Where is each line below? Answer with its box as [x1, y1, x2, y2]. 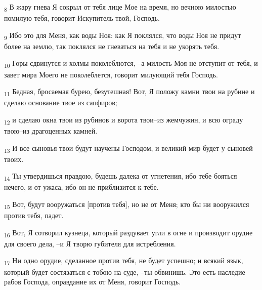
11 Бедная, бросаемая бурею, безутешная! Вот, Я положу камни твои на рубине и [4, 86, 255, 98]
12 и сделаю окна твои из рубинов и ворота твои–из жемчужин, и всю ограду [4, 114, 243, 126]
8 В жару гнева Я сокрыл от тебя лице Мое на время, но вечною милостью [4, 2, 236, 13]
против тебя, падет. [4, 210, 64, 221]
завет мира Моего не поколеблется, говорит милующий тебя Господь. [4, 69, 218, 79]
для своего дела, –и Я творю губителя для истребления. [4, 238, 176, 248]
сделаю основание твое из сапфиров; [4, 97, 117, 108]
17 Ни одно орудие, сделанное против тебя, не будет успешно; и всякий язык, [4, 255, 243, 267]
